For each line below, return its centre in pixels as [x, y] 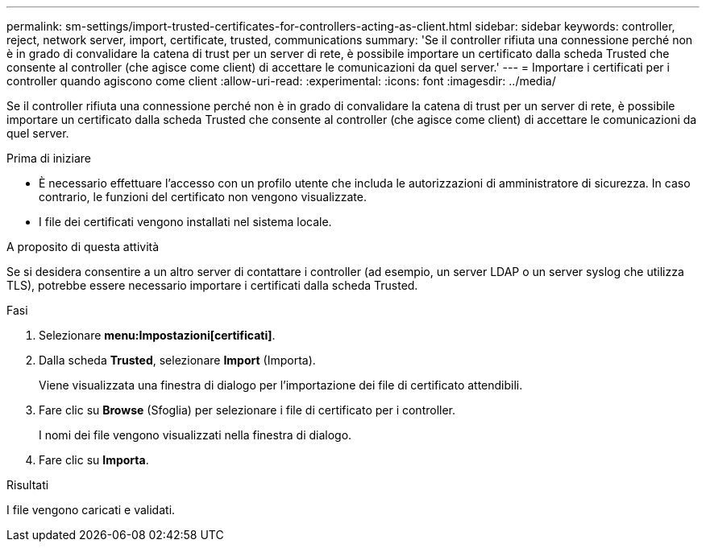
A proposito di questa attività [83, 247]
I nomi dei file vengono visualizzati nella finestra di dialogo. [195, 435]
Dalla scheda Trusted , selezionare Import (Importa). [177, 360]
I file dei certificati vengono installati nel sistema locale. [185, 222]
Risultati [28, 485]
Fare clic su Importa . [94, 460]
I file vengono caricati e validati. [91, 510]
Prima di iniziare [49, 158]
